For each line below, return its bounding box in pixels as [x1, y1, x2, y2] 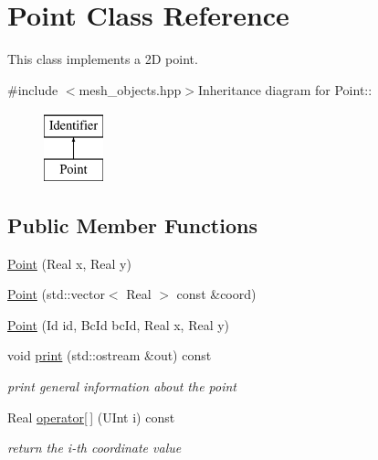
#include [7, 80, 58, 99]
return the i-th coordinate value [7, 438, 182, 457]
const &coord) [176, 284, 257, 304]
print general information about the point [7, 377, 237, 396]
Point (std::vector [7, 284, 105, 304]
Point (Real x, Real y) [7, 253, 131, 273]
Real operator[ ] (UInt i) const [7, 407, 175, 426]
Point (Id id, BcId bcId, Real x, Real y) [7, 315, 230, 334]
